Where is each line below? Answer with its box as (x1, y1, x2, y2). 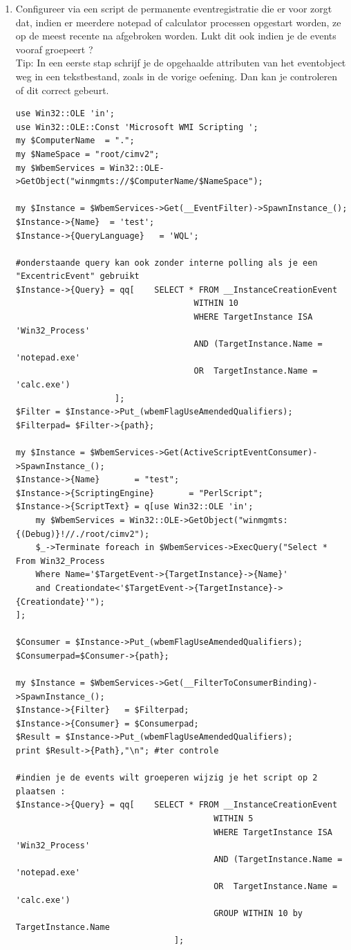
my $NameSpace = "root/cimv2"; (15, 149, 160, 159)
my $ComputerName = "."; (15, 136, 135, 146)
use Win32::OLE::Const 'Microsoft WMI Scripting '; (15, 122, 258, 132)
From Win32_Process (15, 556, 105, 566)
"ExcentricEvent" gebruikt (15, 271, 140, 282)
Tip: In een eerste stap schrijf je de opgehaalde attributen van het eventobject (15, 55, 346, 70)
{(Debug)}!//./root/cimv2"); (15, 529, 150, 539)
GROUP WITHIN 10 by (214, 908, 303, 919)
